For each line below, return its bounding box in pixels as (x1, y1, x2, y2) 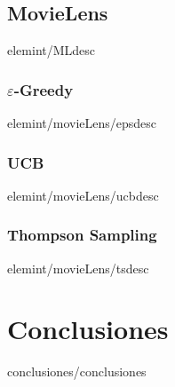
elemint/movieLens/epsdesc (7, 114, 156, 132)
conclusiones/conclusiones (7, 362, 147, 381)
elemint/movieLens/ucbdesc (7, 186, 159, 204)
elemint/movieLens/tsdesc (7, 258, 149, 277)
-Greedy (13, 78, 74, 100)
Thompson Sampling (7, 224, 157, 246)
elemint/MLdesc (7, 41, 96, 59)
